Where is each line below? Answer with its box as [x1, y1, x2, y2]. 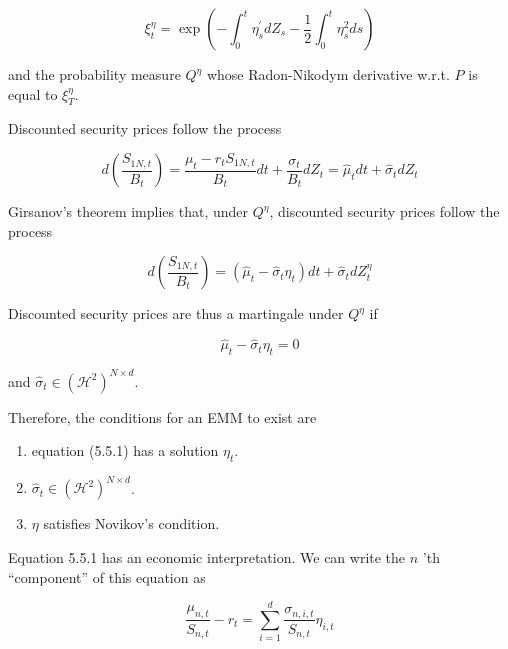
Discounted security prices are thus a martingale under [8, 303, 344, 324]
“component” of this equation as [8, 566, 206, 587]
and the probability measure [8, 64, 181, 84]
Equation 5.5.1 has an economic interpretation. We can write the [8, 547, 406, 567]
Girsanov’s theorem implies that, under [8, 201, 249, 222]
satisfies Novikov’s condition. [43, 513, 220, 534]
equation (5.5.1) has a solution [31, 440, 219, 461]
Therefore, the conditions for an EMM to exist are [8, 406, 317, 427]
